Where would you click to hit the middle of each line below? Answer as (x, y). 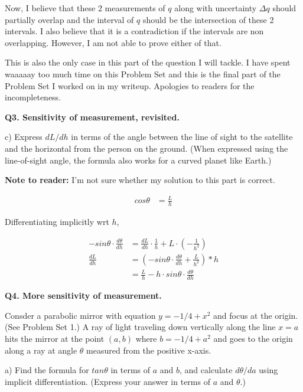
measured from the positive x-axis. (149, 350)
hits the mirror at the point (55, 338)
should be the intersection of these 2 (208, 19)
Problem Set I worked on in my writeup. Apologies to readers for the (130, 85)
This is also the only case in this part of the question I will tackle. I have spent (148, 62)
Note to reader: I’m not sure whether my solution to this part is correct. (140, 180)
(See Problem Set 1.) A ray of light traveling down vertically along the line (140, 327)
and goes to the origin (253, 338)
